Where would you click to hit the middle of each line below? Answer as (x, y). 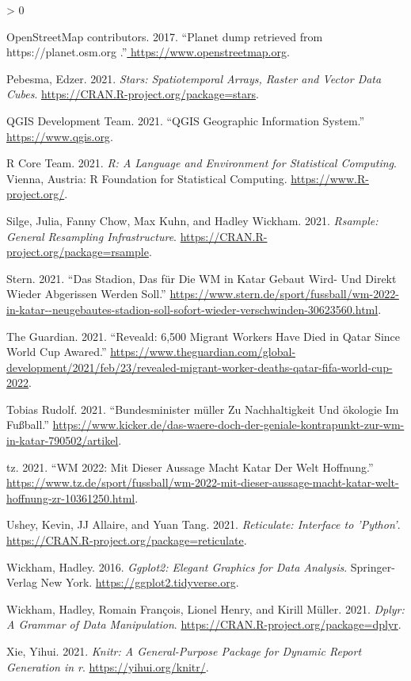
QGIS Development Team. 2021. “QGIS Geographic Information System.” (186, 120)
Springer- (373, 566)
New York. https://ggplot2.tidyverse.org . (140, 582)
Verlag (22, 582)
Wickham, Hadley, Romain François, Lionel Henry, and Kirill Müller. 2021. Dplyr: (205, 608)
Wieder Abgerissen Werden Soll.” (86, 294)
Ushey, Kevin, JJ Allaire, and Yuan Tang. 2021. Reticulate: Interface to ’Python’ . (204, 524)
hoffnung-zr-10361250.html (71, 497)
